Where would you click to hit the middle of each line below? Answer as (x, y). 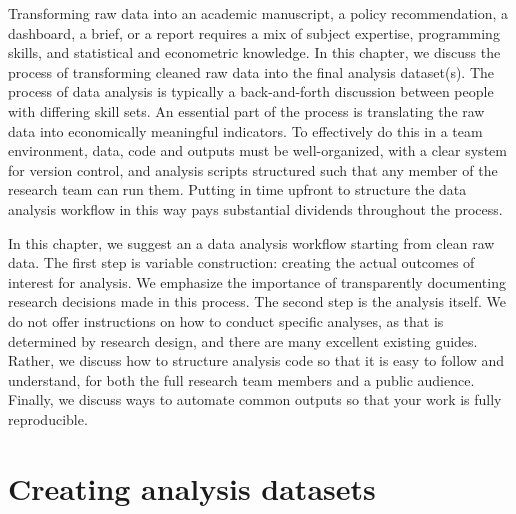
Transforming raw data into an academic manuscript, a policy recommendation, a (258, 13)
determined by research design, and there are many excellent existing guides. (243, 340)
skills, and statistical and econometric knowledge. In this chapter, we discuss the (254, 52)
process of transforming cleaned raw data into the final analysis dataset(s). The (251, 71)
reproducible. (48, 418)
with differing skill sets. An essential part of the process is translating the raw (246, 110)
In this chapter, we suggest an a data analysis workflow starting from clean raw (251, 242)
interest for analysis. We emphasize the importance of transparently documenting (257, 281)
